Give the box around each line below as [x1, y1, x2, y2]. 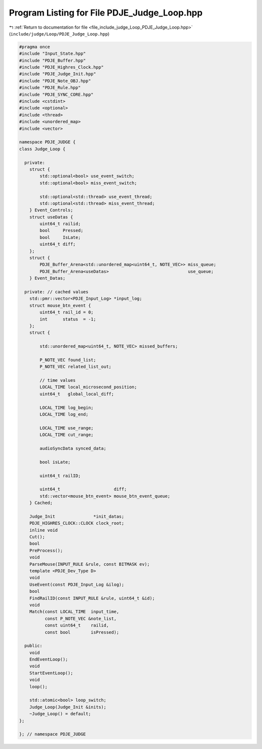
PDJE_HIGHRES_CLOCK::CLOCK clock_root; [29, 520, 125, 526]
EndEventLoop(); [29, 657, 68, 662]
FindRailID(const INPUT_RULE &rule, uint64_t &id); [29, 595, 155, 601]
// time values [39, 377, 76, 383]
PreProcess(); [29, 548, 63, 553]
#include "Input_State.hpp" [19, 51, 86, 56]
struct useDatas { [29, 214, 73, 220]
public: [24, 643, 43, 649]
